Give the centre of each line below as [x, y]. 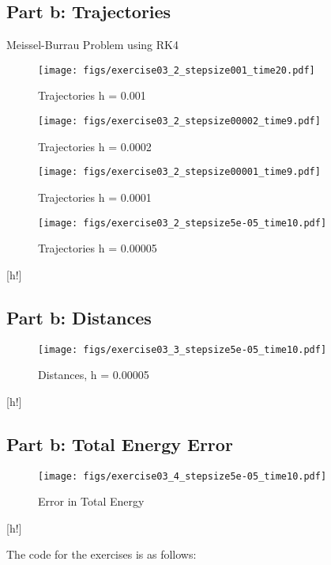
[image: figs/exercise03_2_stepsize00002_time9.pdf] [179, 121]
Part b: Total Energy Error [120, 444]
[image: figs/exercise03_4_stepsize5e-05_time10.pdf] [182, 476]
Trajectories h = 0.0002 [95, 146]
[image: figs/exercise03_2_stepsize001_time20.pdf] [177, 70]
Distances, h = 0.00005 [94, 375]
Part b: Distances [79, 317]
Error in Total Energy [91, 501]
